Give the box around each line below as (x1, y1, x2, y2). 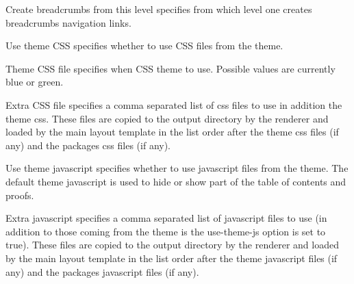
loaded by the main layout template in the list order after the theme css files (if (5, 125, 339, 139)
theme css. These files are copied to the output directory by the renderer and (5, 111, 329, 125)
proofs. (5, 188, 34, 202)
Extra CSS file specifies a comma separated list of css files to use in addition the (5, 97, 342, 112)
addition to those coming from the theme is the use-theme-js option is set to (5, 224, 326, 238)
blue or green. (5, 75, 64, 89)
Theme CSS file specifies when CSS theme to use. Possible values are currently (5, 61, 336, 75)
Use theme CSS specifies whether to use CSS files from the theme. (5, 38, 283, 53)
